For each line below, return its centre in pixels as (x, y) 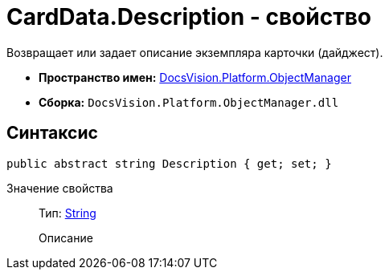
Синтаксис (52, 133)
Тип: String (68, 213)
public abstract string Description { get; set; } (169, 163)
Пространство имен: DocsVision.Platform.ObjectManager (195, 77)
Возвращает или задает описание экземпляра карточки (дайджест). (195, 52)
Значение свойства (60, 188)
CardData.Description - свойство (189, 17)
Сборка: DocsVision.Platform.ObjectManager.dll (189, 102)
